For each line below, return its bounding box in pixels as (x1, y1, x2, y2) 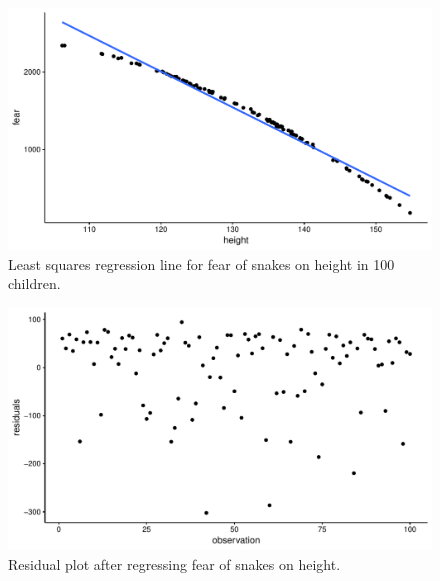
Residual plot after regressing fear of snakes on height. (8, 553, 341, 574)
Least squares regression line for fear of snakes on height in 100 (8, 253, 395, 274)
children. (8, 273, 61, 294)
